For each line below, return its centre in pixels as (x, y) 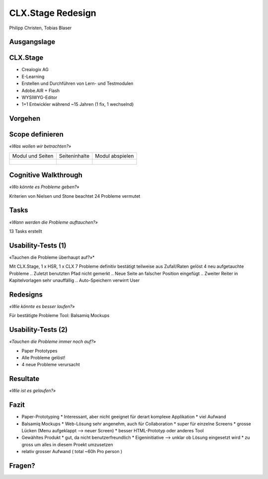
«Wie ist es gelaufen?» (33, 391)
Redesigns (26, 294)
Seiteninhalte (74, 156)
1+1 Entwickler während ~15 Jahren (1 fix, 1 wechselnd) (78, 104)
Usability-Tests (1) (38, 245)
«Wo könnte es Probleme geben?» (44, 187)
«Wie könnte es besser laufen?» (42, 306)
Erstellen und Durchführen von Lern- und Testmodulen (77, 83)
